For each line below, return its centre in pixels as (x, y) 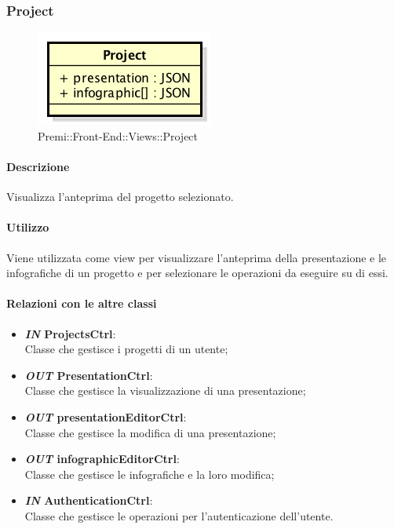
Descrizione (38, 166)
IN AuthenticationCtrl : (89, 500)
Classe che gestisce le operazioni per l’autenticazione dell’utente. (179, 515)
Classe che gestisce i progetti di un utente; (126, 349)
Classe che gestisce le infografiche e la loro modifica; (150, 474)
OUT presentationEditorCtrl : (106, 416)
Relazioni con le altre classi (82, 303)
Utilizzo (28, 227)
